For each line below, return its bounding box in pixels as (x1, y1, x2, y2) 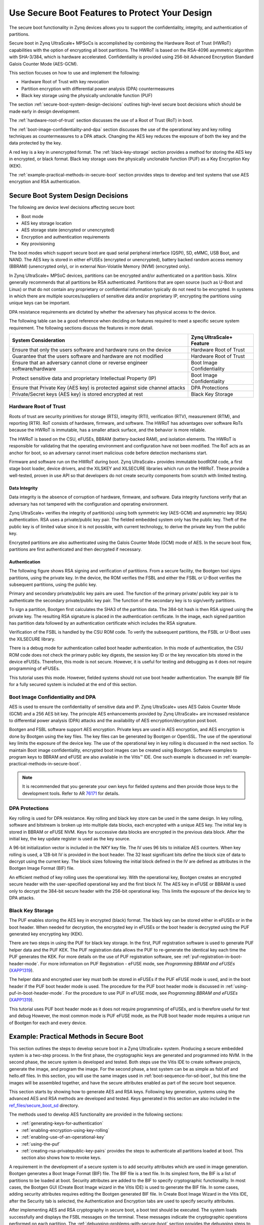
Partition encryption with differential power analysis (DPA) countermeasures (21, 86, 175, 92)
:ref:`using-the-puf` (21, 1141, 61, 1147)
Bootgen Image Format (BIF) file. (9, 865, 75, 871)
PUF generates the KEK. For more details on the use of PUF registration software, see (9, 954, 182, 960)
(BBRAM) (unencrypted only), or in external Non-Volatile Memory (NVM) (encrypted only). (9, 264, 191, 269)
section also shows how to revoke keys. (21, 1154, 102, 1161)
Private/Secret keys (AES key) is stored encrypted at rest (12, 391, 143, 397)
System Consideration (12, 337, 66, 343)
